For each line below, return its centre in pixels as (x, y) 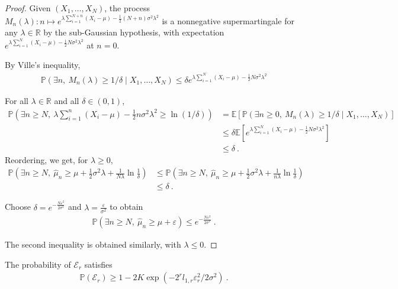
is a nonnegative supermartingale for (228, 20)
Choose (18, 207)
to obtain (126, 207)
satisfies (98, 264)
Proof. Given (28, 8)
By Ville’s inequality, (43, 65)
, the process (127, 8)
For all (17, 101)
